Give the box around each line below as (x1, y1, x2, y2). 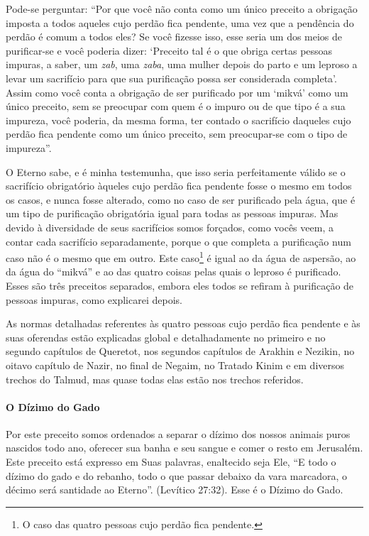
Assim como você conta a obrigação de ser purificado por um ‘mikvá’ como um (6, 84, 348, 99)
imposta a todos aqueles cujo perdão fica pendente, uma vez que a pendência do (6, 15, 354, 30)
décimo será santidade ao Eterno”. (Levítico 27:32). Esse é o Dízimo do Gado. (6, 482, 343, 497)
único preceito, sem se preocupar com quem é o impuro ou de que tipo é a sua (6, 99, 346, 114)
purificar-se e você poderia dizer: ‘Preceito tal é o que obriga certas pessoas (6, 43, 333, 58)
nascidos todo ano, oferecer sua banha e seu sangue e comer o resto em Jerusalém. (6, 440, 363, 455)
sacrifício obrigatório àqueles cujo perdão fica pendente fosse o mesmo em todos (6, 178, 352, 193)
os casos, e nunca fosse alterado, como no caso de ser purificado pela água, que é (6, 192, 356, 207)
